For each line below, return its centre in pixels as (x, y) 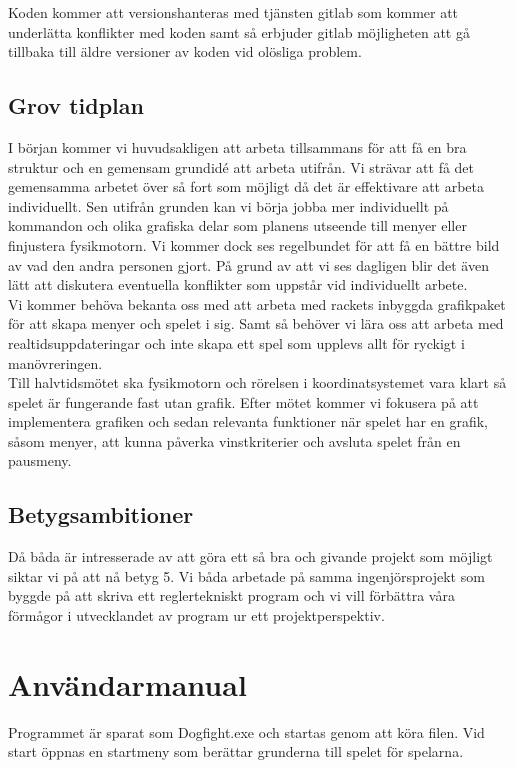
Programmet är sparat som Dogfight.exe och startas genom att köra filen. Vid (246, 731)
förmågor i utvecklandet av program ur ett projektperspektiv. (196, 615)
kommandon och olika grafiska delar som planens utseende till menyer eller (237, 225)
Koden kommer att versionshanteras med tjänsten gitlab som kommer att (233, 12)
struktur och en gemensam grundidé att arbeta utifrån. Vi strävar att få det (241, 166)
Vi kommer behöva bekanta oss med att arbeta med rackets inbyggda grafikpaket (257, 303)
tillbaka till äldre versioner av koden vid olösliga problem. (185, 51)
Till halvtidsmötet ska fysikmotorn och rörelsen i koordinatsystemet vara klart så (257, 382)
